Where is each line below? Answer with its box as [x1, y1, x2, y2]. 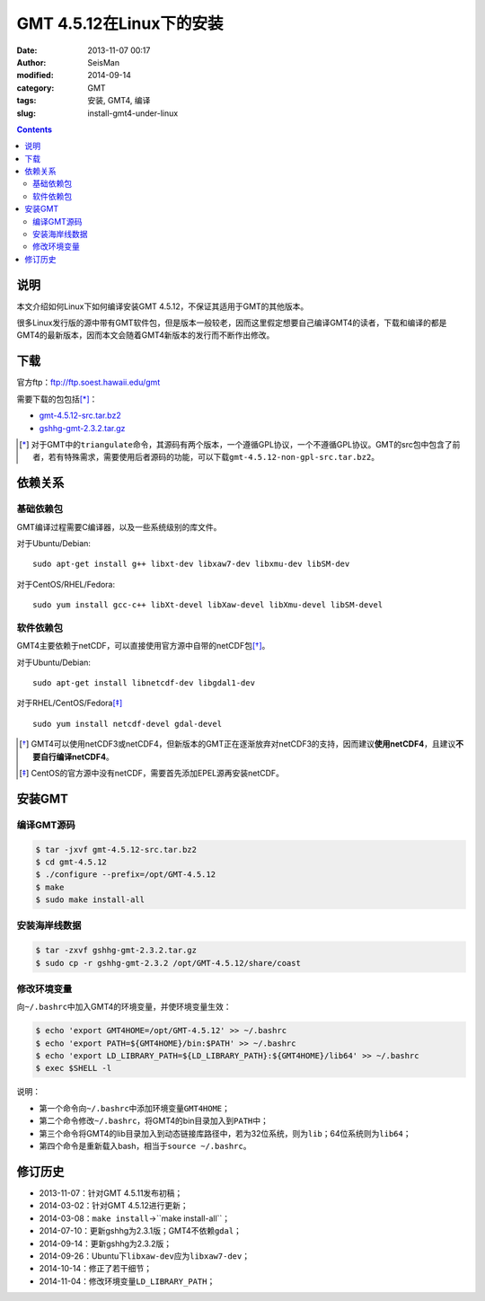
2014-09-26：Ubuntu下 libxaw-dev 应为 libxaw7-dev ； [39, 1250, 251, 1261]
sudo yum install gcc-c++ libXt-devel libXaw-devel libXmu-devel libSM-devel [32, 600, 384, 610]
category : [16, 82, 55, 93]
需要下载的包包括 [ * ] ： [16, 394, 98, 404]
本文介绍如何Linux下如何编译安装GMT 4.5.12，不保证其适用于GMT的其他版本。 [16, 301, 309, 312]
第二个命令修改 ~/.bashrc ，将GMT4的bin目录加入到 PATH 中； [39, 1115, 269, 1127]
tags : [16, 95, 37, 106]
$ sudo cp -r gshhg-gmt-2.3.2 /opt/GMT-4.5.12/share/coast [35, 958, 301, 968]
